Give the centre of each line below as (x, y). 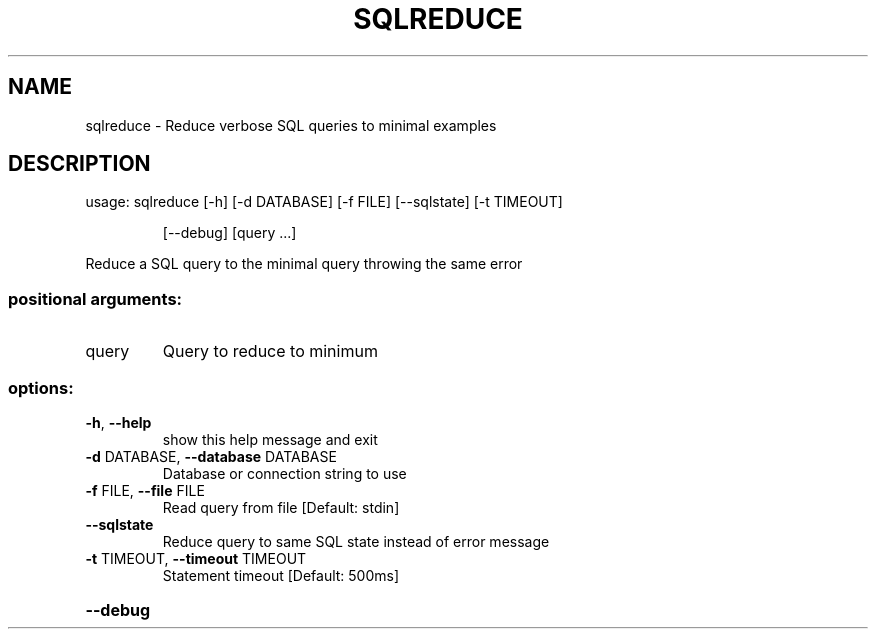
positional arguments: (95, 298)
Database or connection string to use (284, 473)
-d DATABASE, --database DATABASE (211, 456)
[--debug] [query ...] (229, 233)
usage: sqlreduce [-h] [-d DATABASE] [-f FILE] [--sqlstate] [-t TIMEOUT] (324, 202)
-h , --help (118, 422)
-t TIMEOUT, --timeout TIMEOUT (196, 558)
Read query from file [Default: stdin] (281, 507)
